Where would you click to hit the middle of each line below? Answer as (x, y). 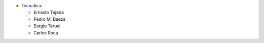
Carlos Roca (46, 33)
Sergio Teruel (47, 26)
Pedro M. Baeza (50, 19)
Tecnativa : (32, 6)
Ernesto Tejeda (49, 13)
